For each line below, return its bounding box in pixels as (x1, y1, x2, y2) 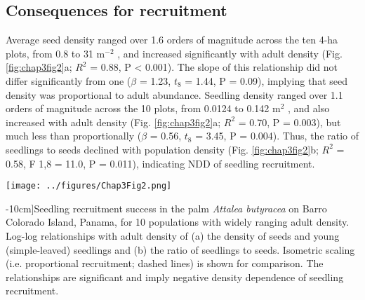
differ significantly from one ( (6, 73, 131, 88)
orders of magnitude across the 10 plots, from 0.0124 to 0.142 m (6, 101, 281, 116)
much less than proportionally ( (6, 128, 142, 143)
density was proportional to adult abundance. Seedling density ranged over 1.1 (6, 87, 343, 102)
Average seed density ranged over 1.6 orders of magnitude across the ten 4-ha (6, 32, 338, 47)
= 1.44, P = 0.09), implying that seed (185, 73, 347, 88)
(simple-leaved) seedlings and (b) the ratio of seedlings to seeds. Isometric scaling (6, 242, 355, 257)
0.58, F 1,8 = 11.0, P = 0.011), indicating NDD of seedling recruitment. (6, 156, 315, 170)
